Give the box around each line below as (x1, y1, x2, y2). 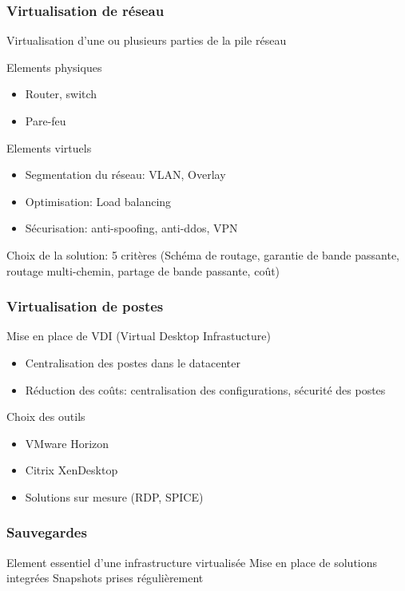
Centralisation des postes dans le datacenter (25, 354, 240, 371)
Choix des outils (6, 408, 85, 425)
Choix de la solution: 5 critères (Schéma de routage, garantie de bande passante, (6, 246, 399, 263)
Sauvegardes (6, 522, 87, 542)
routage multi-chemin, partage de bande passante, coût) (6, 262, 280, 279)
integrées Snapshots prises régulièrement (6, 569, 204, 586)
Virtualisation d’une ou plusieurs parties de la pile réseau (6, 32, 287, 49)
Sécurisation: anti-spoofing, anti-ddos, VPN (25, 220, 238, 236)
